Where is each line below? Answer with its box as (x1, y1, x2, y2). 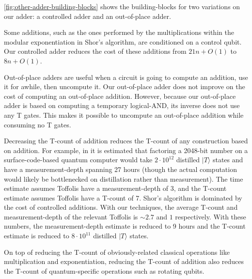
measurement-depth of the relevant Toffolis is (4, 211, 138, 221)
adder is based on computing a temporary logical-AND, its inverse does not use (4, 100, 240, 110)
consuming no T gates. (4, 119, 71, 129)
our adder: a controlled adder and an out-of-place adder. (4, 11, 171, 21)
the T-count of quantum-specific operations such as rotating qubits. (4, 265, 205, 276)
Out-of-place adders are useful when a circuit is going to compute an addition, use (4, 72, 248, 82)
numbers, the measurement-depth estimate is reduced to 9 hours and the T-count (4, 221, 246, 231)
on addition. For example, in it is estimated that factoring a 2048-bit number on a (4, 145, 248, 155)
